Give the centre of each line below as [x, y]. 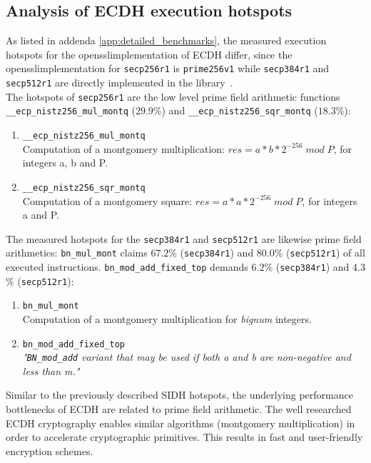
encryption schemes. [50, 450]
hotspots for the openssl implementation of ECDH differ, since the [149, 54]
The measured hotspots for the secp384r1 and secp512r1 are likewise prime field [184, 238]
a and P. [41, 215]
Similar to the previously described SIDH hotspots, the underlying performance [179, 395]
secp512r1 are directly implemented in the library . [120, 83]
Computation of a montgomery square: [107, 200]
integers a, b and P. [65, 163]
